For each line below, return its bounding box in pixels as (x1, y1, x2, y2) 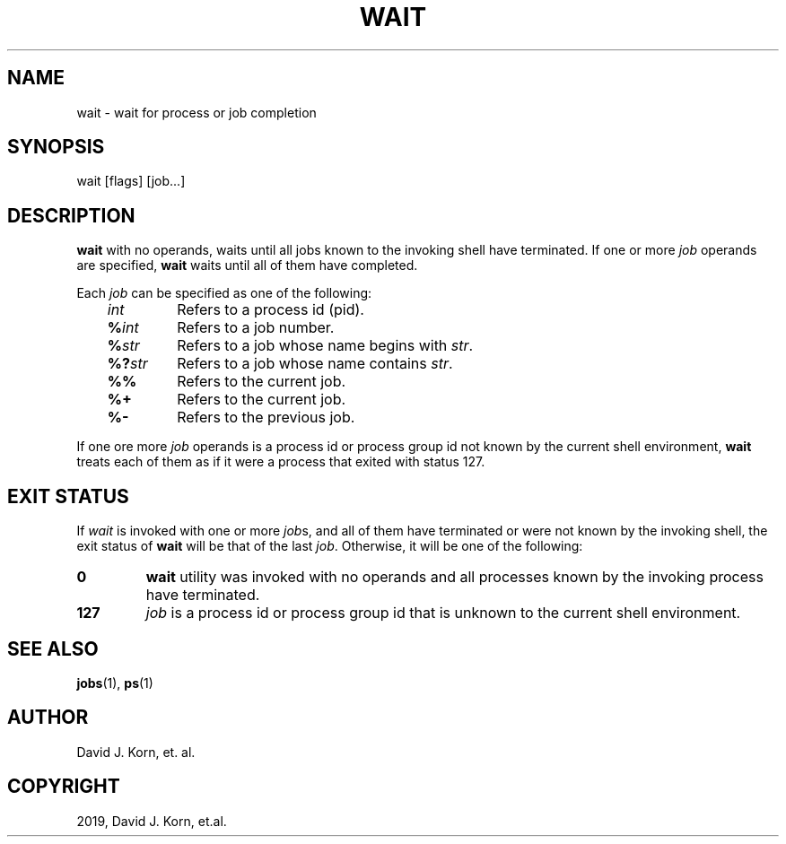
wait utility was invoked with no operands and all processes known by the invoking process (145, 568, 764, 587)
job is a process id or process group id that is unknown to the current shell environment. (145, 604, 741, 622)
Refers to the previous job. (177, 408, 355, 427)
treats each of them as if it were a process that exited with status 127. (76, 454, 485, 470)
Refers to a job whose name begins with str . (177, 336, 474, 355)
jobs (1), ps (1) (76, 674, 153, 691)
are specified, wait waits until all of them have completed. (76, 257, 418, 274)
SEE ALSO (7, 637, 99, 660)
